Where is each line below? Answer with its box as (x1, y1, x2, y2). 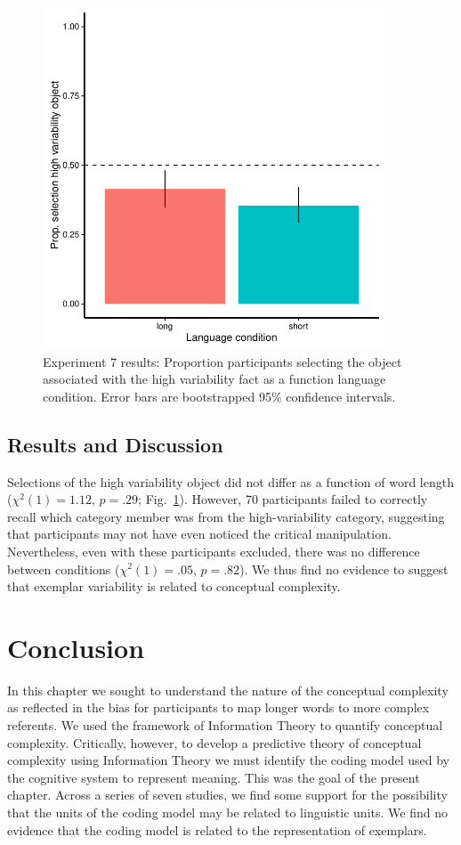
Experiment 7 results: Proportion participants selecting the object (43, 352, 402, 370)
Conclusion (7, 629, 145, 665)
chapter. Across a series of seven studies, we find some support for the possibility (7, 785, 448, 804)
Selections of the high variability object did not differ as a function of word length (7, 472, 454, 491)
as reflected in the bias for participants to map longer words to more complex (7, 698, 430, 717)
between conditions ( (7, 559, 120, 578)
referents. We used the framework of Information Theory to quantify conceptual (7, 716, 443, 735)
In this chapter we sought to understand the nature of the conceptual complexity (7, 680, 449, 699)
